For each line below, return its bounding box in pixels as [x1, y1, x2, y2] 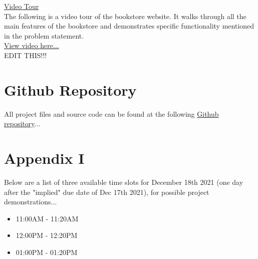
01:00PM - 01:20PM [16, 246, 78, 257]
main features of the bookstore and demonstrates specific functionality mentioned [4, 21, 254, 31]
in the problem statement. [4, 30, 84, 41]
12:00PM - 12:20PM [16, 230, 78, 240]
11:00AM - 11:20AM [16, 213, 79, 223]
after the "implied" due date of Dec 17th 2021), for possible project [4, 186, 209, 197]
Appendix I [4, 148, 85, 168]
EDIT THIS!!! [4, 50, 47, 60]
